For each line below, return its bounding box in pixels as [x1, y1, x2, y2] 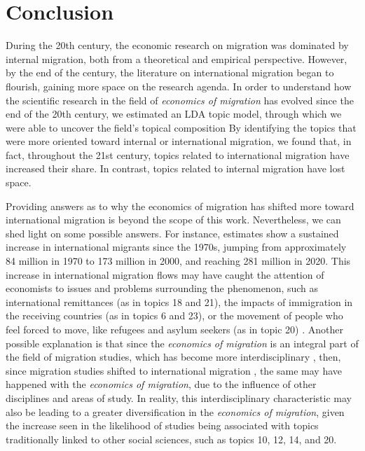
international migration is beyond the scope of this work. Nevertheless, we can [6, 212, 341, 227]
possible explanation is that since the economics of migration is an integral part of [6, 335, 359, 350]
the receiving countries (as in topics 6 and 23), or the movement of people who [6, 308, 343, 323]
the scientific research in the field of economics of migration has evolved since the [6, 92, 354, 107]
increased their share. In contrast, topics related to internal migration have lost [6, 161, 345, 176]
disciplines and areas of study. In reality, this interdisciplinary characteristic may [6, 390, 352, 405]
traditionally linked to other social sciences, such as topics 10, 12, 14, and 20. [6, 431, 337, 446]
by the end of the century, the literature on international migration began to [6, 65, 334, 80]
